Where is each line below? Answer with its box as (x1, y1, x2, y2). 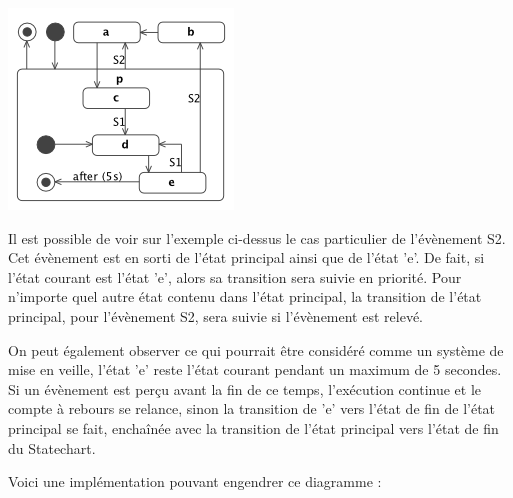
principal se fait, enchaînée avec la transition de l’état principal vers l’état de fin (8, 417, 499, 438)
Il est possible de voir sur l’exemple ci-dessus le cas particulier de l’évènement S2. (8, 227, 506, 248)
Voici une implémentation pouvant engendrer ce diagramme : (8, 471, 382, 492)
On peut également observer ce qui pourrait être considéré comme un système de (8, 339, 504, 360)
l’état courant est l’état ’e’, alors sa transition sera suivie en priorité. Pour (8, 266, 462, 287)
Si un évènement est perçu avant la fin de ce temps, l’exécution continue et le (8, 378, 482, 399)
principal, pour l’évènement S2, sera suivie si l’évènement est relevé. (8, 305, 423, 326)
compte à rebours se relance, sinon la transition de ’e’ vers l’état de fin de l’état (8, 398, 496, 419)
